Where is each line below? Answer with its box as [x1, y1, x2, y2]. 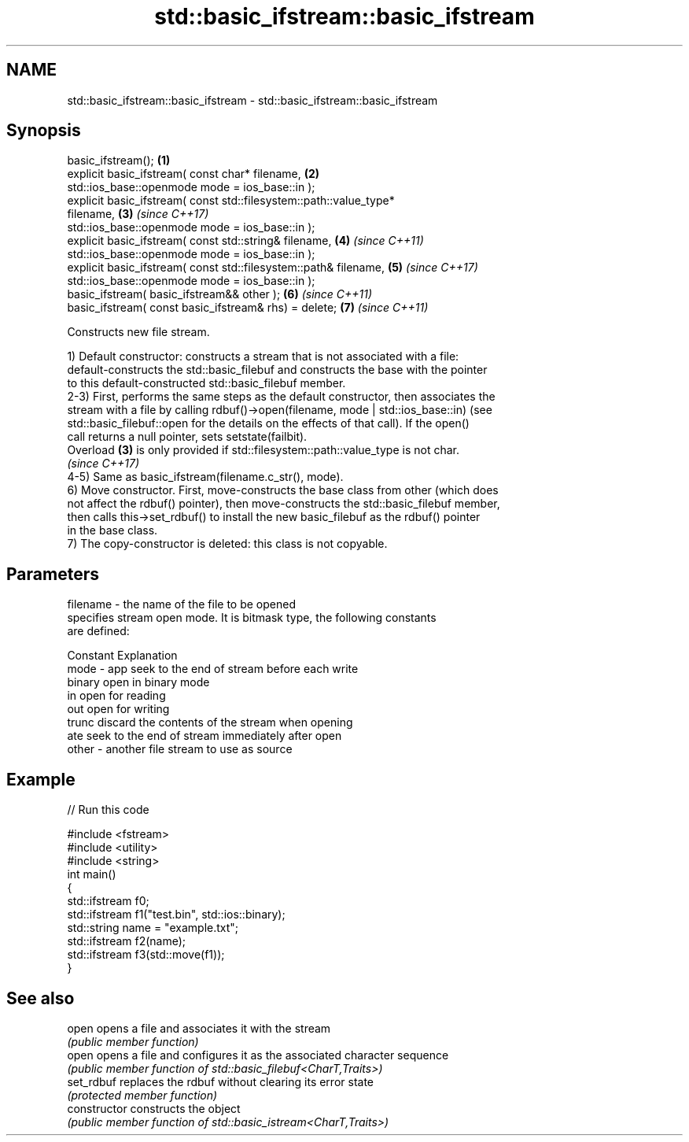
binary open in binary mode [67, 675, 210, 689]
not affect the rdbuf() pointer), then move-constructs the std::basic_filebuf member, [67, 497, 500, 511]
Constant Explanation [67, 649, 178, 663]
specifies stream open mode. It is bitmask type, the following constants [67, 611, 437, 625]
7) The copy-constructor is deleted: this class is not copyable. [67, 537, 388, 551]
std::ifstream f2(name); [67, 934, 186, 948]
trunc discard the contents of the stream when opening [67, 715, 353, 730]
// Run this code [67, 803, 149, 817]
